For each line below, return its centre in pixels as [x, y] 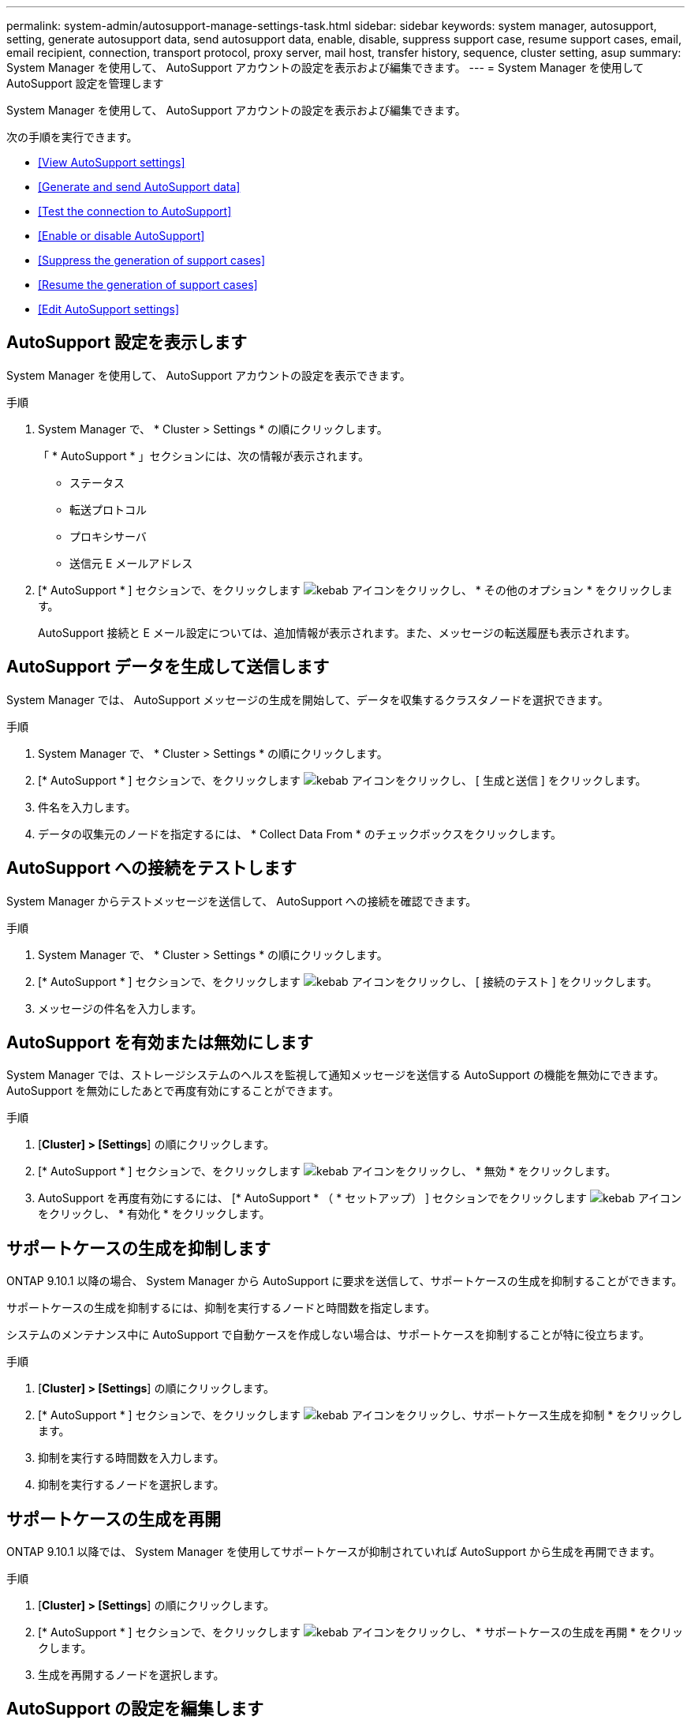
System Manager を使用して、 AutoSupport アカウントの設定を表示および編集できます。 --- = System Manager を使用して [325, 67]
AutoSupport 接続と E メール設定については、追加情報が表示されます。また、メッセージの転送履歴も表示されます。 [337, 632]
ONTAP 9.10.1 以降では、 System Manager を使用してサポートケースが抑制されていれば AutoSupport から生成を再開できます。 [334, 1552]
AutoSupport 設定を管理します [85, 83]
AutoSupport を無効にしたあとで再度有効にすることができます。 [173, 1091]
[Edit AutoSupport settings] [109, 309]
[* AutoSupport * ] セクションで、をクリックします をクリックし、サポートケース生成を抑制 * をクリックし [360, 1415]
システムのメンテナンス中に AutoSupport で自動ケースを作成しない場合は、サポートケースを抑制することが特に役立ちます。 [329, 1335]
